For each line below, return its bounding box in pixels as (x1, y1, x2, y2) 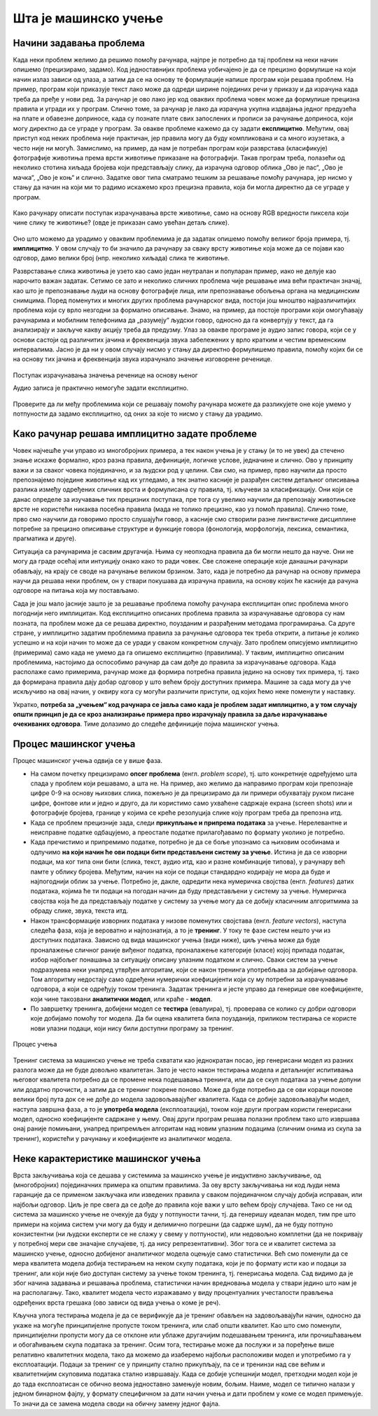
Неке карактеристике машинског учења (13, 1152, 201, 1165)
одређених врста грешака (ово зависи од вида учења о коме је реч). (13, 1298, 220, 1307)
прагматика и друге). (13, 534, 77, 542)
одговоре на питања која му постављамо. (13, 587, 139, 595)
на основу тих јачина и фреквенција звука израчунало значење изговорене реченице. (13, 355, 272, 363)
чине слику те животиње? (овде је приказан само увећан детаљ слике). (13, 218, 230, 227)
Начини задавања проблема (13, 37, 145, 49)
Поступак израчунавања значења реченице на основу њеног (13, 371, 199, 379)
